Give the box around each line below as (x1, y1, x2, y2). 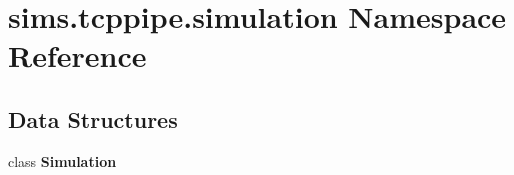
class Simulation (8, 150, 117, 171)
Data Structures (8, 103, 178, 134)
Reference (8, 35, 147, 76)
